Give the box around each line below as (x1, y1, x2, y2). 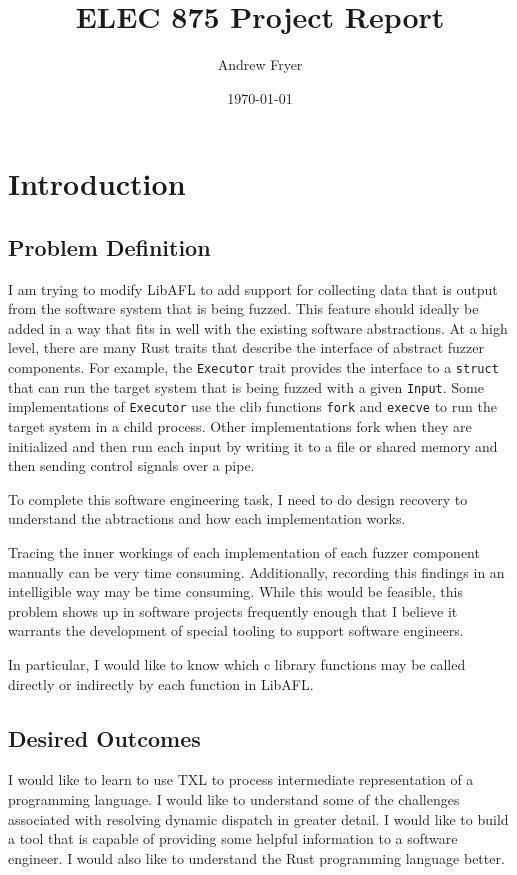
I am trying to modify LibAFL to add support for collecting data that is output (8, 278, 498, 299)
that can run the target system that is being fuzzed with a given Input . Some (8, 376, 484, 397)
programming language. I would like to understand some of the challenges (8, 788, 460, 809)
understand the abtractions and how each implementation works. (8, 508, 406, 529)
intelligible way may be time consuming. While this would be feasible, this (8, 581, 463, 602)
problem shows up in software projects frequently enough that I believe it (8, 600, 458, 621)
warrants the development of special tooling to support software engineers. (8, 620, 464, 641)
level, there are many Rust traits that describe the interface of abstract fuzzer (8, 337, 484, 358)
